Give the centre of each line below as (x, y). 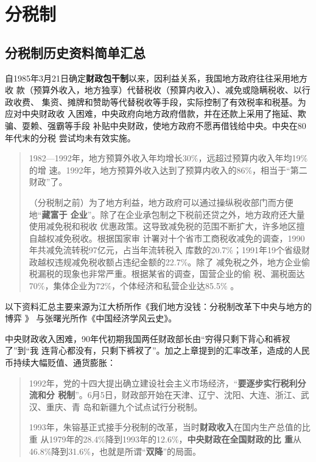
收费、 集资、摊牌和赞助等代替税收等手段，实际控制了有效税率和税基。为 (160, 101)
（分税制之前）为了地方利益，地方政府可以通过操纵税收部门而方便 (161, 202)
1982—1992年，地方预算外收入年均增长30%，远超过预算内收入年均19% (168, 158)
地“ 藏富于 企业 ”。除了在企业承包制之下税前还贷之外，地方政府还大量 (167, 214)
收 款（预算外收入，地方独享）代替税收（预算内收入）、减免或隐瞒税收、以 (153, 90)
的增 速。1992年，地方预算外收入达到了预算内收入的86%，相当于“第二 (168, 170)
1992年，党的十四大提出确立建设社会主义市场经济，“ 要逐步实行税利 (163, 383)
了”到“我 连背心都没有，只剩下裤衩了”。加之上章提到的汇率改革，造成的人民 (157, 350)
